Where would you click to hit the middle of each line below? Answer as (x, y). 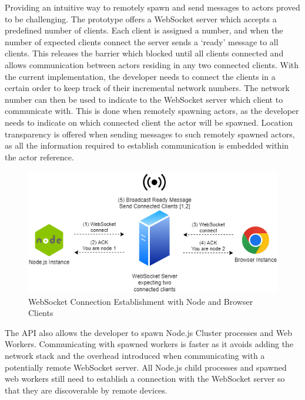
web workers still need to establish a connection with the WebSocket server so (145, 379)
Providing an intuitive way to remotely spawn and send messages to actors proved (152, 7)
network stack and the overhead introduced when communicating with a (135, 356)
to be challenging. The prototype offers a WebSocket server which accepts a (141, 19)
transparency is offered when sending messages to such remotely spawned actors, (150, 134)
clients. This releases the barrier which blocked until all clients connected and (144, 53)
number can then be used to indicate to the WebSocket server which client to (144, 99)
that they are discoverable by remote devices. (86, 390)
